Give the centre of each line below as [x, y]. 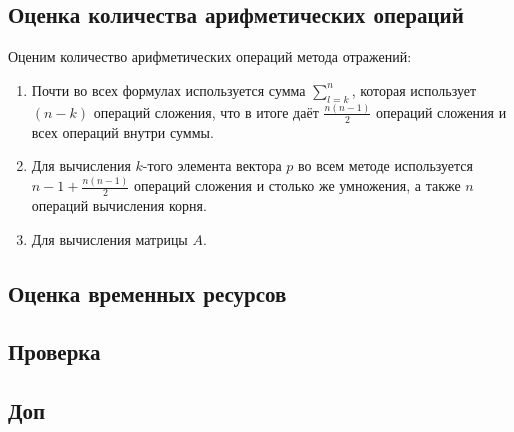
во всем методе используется [386, 165]
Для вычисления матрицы [109, 238]
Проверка [54, 351]
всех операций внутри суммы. [122, 131]
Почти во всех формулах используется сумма [168, 89]
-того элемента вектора [212, 165]
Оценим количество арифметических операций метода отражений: [210, 56]
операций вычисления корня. [119, 205]
